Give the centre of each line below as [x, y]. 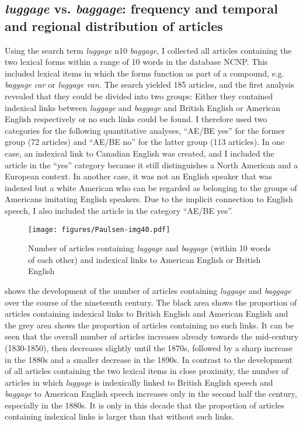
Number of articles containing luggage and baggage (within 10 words [150, 248]
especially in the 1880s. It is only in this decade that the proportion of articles [144, 405]
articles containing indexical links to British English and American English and [147, 314]
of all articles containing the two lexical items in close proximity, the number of [147, 371]
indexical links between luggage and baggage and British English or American [143, 107]
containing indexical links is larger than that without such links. [119, 416]
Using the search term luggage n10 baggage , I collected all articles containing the [148, 50]
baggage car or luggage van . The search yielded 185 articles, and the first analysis [149, 84]
